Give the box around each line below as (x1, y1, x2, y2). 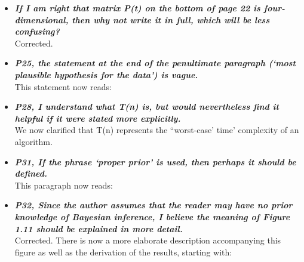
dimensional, (14, 13, 69, 26)
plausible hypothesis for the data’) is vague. (14, 68, 198, 81)
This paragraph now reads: (14, 178, 113, 191)
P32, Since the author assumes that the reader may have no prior (14, 199, 293, 211)
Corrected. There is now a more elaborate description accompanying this (14, 234, 281, 246)
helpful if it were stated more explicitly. (14, 112, 181, 124)
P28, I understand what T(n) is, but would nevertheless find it (14, 100, 279, 113)
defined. (14, 167, 47, 180)
